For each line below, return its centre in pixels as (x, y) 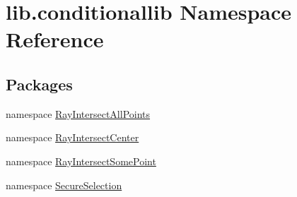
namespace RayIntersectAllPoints (78, 113)
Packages (39, 84)
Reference (55, 39)
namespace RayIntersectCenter (72, 137)
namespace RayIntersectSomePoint (81, 161)
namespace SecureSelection (64, 185)
